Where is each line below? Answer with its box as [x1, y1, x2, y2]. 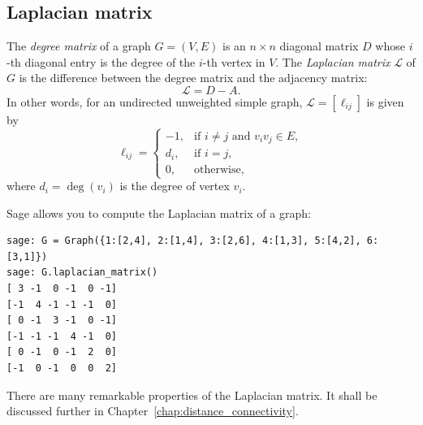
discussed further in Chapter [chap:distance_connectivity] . [6, 402, 299, 419]
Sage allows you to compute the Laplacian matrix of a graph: [6, 204, 311, 221]
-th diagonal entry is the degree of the [6, 53, 196, 70]
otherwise [194, 163, 241, 176]
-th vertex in [202, 53, 265, 70]
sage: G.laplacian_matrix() [6, 267, 158, 279]
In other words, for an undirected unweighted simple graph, [6, 93, 303, 110]
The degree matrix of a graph [6, 37, 151, 54]
